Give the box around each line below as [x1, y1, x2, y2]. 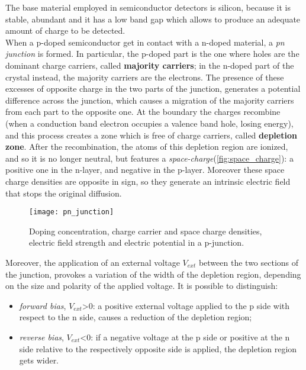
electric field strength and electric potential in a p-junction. [29, 236, 244, 249]
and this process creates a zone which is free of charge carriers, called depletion [5, 128, 297, 141]
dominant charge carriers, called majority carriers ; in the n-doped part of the [5, 59, 294, 71]
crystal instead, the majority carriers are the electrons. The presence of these [5, 70, 284, 83]
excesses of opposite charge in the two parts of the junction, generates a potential [5, 82, 301, 95]
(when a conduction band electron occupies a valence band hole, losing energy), [5, 117, 294, 129]
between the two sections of [198, 256, 299, 268]
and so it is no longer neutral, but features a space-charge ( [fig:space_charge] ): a [5, 152, 294, 164]
